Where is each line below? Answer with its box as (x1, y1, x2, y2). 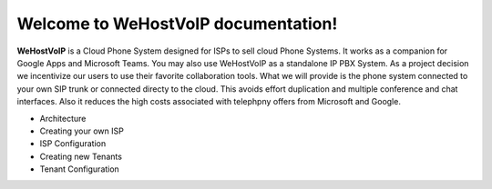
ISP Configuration (39, 138, 107, 149)
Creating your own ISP (39, 125, 125, 136)
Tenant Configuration (39, 164, 120, 174)
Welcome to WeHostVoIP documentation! (16, 14, 338, 34)
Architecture (39, 113, 87, 124)
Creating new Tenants (39, 151, 123, 162)
